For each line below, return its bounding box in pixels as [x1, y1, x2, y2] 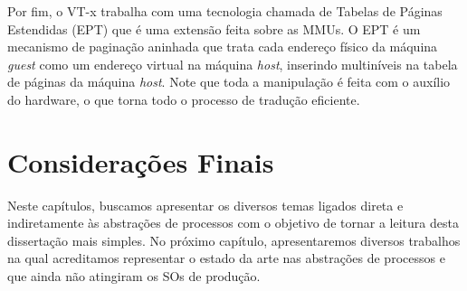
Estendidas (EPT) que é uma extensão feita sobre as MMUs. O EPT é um [7, 19, 421, 38]
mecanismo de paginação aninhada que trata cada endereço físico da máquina [7, 37, 438, 56]
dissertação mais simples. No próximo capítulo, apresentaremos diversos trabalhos [7, 230, 461, 249]
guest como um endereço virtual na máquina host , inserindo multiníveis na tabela [7, 54, 458, 73]
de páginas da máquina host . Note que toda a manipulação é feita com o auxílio [7, 72, 451, 91]
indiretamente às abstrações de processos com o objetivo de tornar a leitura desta [7, 213, 459, 232]
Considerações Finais [7, 143, 274, 180]
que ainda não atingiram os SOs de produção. [7, 267, 261, 286]
